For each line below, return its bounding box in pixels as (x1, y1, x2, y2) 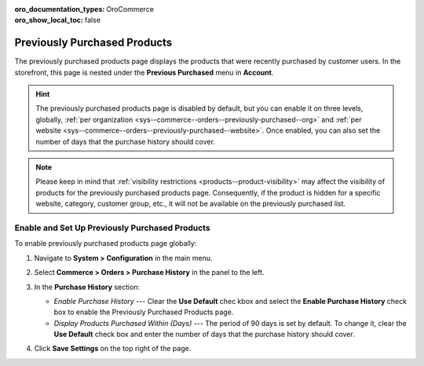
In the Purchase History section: (34, 282, 141, 291)
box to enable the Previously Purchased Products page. (53, 307, 234, 317)
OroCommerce (106, 5, 155, 13)
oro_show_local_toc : (14, 16, 84, 25)
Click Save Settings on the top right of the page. (34, 344, 192, 353)
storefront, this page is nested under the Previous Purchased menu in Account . (14, 68, 274, 77)
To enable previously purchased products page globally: (14, 239, 197, 248)
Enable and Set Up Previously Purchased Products (14, 222, 211, 233)
